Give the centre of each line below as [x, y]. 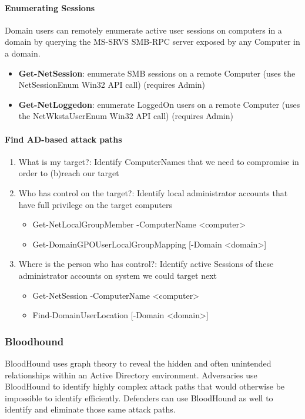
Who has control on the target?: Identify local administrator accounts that [153, 192]
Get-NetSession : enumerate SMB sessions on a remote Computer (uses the [157, 73]
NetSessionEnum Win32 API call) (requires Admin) [112, 85]
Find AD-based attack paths [63, 139]
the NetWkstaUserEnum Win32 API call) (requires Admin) [126, 116]
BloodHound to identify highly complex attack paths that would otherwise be [145, 386]
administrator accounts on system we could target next [118, 275]
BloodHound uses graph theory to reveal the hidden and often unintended [138, 363]
